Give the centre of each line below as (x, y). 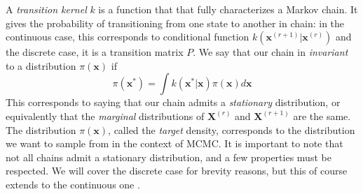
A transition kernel (46, 9)
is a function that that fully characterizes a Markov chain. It (228, 9)
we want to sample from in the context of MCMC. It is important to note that (174, 143)
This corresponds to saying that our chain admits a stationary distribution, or (173, 102)
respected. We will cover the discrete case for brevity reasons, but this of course (177, 171)
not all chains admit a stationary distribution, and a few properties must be (169, 157)
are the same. (322, 115)
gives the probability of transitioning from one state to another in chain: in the (175, 23)
